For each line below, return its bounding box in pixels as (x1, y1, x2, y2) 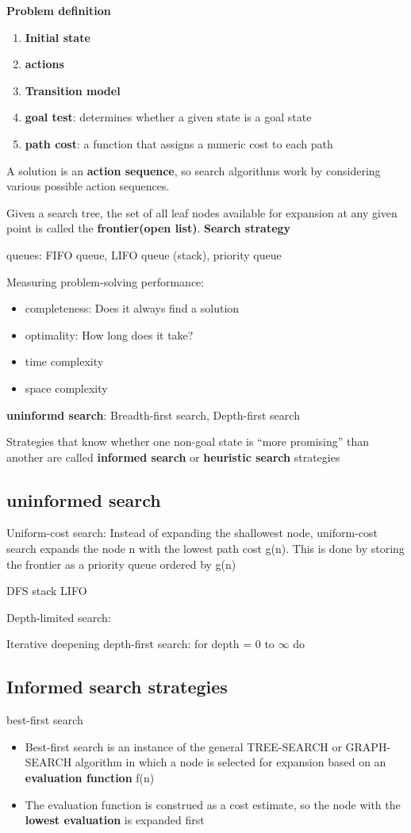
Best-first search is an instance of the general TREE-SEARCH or (25, 738, 342, 754)
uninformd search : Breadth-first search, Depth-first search (6, 406, 300, 423)
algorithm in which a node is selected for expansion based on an (75, 754, 386, 770)
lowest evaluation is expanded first (25, 812, 205, 828)
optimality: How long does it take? (25, 326, 194, 343)
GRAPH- (345, 738, 391, 754)
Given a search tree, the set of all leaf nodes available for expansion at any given (6, 204, 398, 221)
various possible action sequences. (6, 178, 170, 194)
